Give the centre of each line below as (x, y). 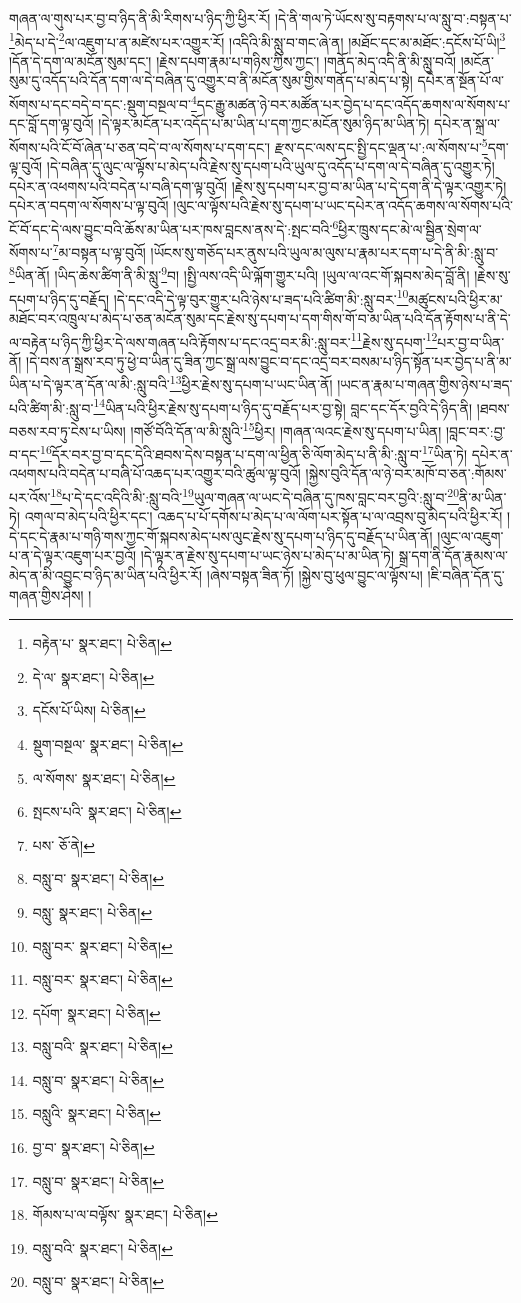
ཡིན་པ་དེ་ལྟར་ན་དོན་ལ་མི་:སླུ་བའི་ (89, 384)
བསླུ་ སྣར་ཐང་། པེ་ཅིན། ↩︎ (92, 911)
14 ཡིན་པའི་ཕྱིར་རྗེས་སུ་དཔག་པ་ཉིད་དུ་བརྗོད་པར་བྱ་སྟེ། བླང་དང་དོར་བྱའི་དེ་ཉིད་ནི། (283, 406)
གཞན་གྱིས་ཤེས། (46, 594)
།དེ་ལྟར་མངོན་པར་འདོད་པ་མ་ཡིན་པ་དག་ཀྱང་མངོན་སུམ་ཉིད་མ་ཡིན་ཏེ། (264, 123)
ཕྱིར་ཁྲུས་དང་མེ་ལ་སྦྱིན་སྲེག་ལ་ (410, 228)
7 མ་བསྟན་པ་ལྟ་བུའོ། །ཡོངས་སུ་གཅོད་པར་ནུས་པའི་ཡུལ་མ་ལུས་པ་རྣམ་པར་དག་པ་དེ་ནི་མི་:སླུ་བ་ (275, 250)
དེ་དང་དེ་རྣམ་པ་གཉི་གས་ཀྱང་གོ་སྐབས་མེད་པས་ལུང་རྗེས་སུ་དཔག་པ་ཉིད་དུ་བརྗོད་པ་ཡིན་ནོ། (221, 535)
